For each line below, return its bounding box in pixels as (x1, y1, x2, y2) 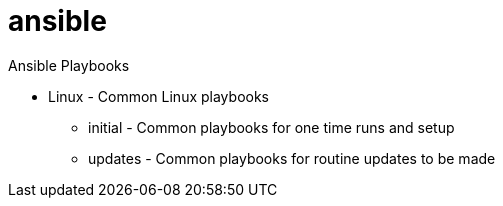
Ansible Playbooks (8, 56, 130, 74)
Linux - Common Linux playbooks (48, 87, 269, 105)
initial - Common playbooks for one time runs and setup (88, 118, 455, 136)
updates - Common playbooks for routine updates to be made (88, 149, 496, 167)
